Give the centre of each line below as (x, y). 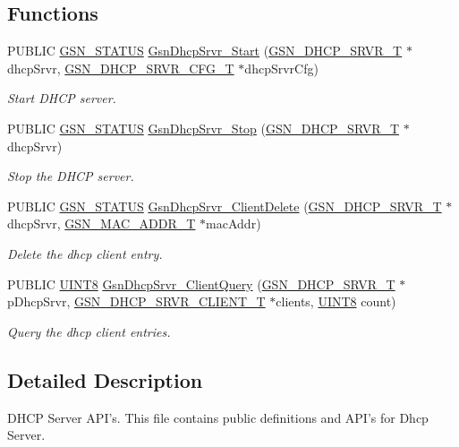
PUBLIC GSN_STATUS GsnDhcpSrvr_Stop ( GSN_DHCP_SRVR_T (204, 128)
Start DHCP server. (62, 98)
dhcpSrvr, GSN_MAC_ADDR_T (102, 223)
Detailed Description (105, 379)
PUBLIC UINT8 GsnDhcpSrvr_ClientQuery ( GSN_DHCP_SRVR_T (201, 284)
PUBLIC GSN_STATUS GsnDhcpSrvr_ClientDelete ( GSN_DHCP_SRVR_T (225, 206)
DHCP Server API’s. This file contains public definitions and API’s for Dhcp (218, 417)
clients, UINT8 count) (336, 301)
